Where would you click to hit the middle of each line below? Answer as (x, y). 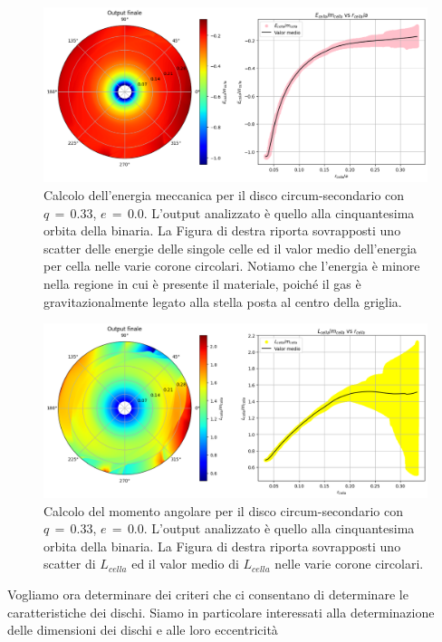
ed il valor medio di (185, 564)
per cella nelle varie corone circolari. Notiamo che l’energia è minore (232, 266)
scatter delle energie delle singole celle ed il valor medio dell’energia (231, 248)
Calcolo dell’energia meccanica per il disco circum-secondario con (224, 194)
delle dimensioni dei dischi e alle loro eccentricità (143, 630)
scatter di (70, 564)
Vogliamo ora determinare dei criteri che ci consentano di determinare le (208, 594)
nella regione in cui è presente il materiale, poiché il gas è (202, 283)
